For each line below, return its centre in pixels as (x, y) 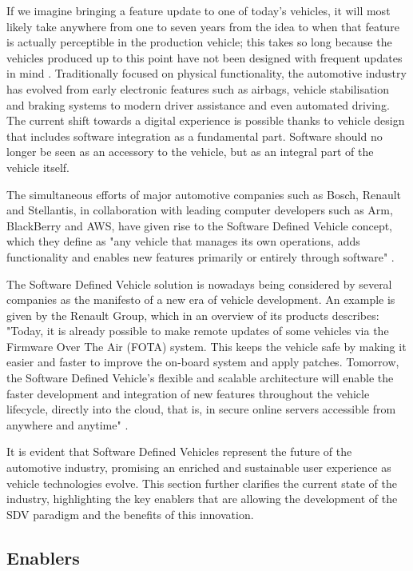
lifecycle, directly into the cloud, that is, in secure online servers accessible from (201, 409)
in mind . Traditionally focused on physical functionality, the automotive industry (206, 73)
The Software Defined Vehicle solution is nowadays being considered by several (199, 284)
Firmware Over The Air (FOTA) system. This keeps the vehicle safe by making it (206, 346)
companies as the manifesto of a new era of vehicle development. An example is (201, 299)
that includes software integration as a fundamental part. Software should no (195, 136)
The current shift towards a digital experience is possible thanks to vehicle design (206, 120)
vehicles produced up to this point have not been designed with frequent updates (205, 57)
